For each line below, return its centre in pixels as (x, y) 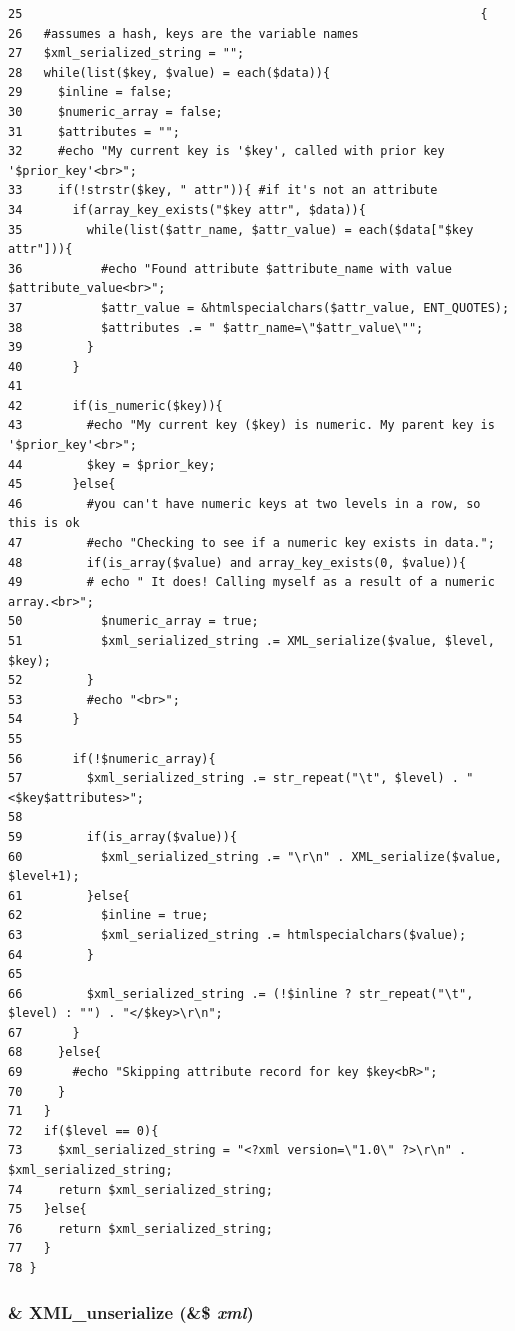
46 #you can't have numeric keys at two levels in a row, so (244, 503)
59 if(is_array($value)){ (123, 836)
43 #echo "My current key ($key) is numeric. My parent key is (251, 425)
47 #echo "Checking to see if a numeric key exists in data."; (251, 543)
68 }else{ (55, 1052)
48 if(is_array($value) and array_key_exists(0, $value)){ (237, 562)
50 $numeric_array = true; (133, 621)
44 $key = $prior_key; (112, 464)
